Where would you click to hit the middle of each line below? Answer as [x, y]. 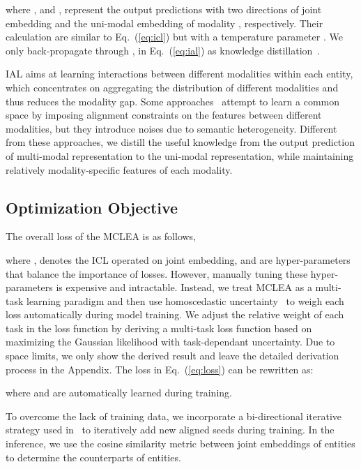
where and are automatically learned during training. [119, 393]
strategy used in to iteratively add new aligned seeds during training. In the [170, 430]
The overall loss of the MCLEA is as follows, [101, 236]
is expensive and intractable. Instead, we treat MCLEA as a [184, 287]
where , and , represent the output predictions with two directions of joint [164, 9]
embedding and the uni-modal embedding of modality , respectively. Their [164, 23]
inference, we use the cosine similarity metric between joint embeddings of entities [180, 444]
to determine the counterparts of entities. [93, 457]
